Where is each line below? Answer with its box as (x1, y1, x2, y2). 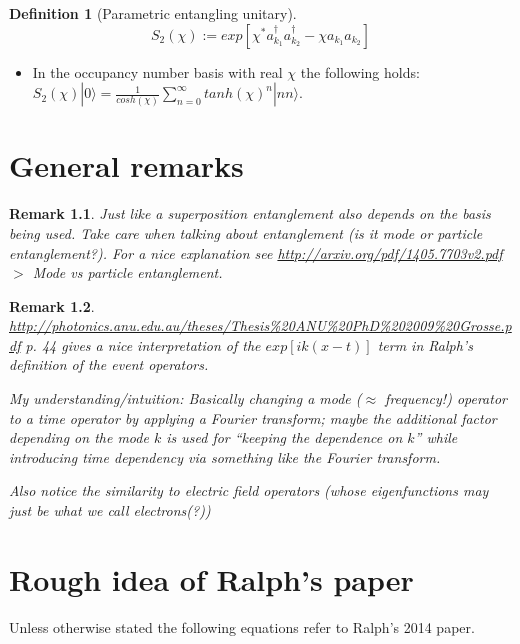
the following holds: (300, 61, 420, 82)
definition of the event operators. (9, 354, 209, 375)
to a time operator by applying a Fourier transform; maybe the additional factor (9, 407, 497, 428)
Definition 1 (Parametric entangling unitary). (9, 3, 297, 23)
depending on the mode (9, 427, 149, 448)
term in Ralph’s (377, 334, 473, 355)
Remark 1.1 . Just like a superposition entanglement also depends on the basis (9, 203, 491, 224)
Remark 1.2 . (9, 295, 95, 316)
